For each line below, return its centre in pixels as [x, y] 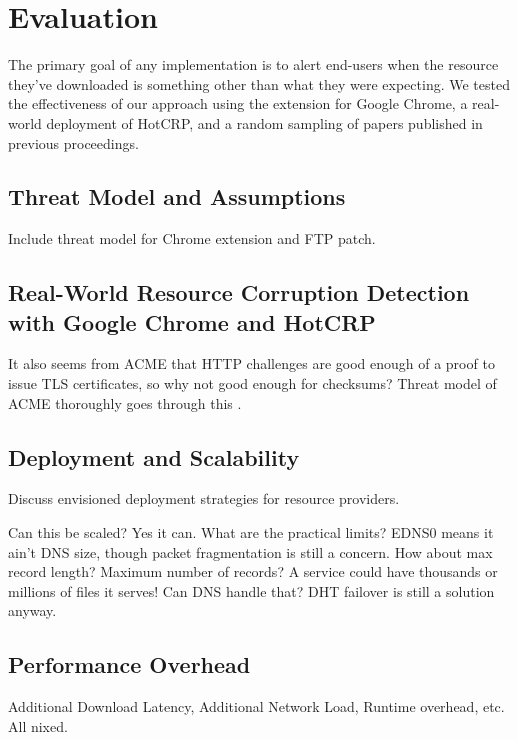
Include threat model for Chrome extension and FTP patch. [192, 238]
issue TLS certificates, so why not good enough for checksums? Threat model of [252, 383]
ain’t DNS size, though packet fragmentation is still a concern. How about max [250, 551]
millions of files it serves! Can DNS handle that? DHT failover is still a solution [251, 590]
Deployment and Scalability [154, 456]
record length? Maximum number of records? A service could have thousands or [253, 571]
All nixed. [38, 725]
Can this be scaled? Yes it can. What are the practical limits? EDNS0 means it [251, 532]
